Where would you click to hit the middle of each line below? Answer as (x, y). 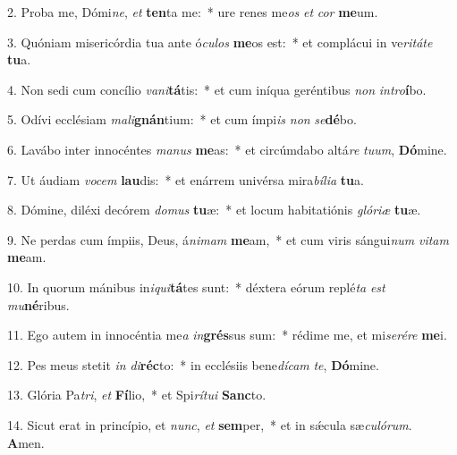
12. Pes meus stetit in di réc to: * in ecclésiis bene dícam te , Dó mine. (193, 364)
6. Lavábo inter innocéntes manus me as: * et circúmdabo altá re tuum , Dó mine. (227, 149)
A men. (26, 442)
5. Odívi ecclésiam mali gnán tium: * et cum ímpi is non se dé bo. (182, 119)
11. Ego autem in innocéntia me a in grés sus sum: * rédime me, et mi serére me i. (227, 335)
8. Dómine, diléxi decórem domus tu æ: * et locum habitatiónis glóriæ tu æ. (214, 210)
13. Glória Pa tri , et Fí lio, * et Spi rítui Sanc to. (137, 395)
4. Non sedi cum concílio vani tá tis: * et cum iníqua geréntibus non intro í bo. (217, 89)
